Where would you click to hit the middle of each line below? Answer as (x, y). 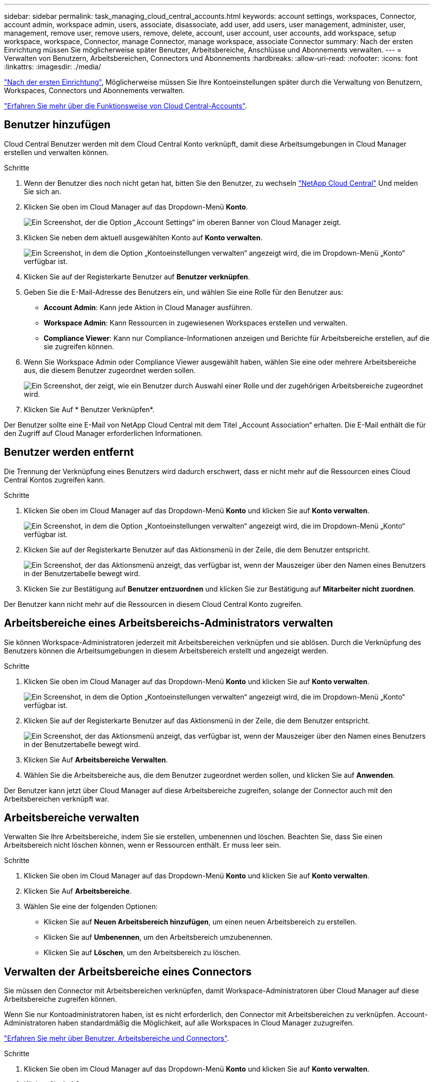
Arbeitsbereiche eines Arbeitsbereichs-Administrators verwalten (169, 623)
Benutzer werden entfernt (69, 452)
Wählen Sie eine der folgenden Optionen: (91, 907)
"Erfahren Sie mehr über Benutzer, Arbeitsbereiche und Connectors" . (117, 1038)
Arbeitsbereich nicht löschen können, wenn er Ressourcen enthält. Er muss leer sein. (143, 845)
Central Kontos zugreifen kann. (54, 480)
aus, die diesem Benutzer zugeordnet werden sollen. (110, 370)
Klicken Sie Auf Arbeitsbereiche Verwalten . (96, 759)
